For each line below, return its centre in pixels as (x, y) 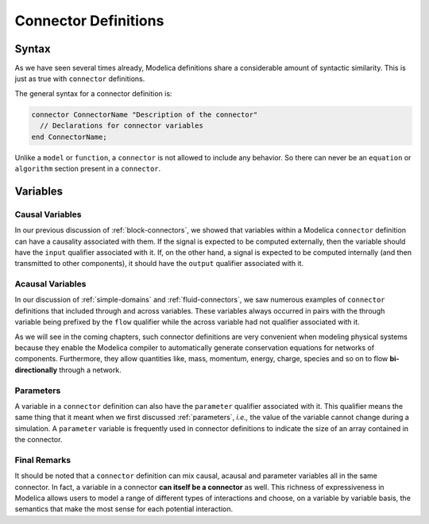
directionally (36, 370)
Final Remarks (43, 460)
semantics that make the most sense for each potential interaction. (124, 509)
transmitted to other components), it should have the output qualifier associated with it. (159, 264)
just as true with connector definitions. (80, 79)
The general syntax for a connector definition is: (93, 93)
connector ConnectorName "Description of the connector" (145, 114)
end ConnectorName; (69, 137)
